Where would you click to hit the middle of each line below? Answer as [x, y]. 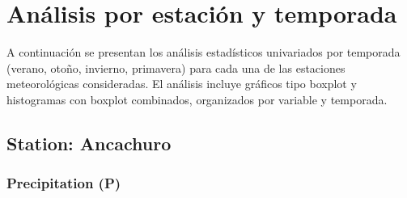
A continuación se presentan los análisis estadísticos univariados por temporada [203, 52]
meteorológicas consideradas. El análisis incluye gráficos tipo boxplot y [182, 84]
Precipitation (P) [64, 183]
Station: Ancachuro [89, 143]
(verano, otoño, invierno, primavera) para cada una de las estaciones [176, 67]
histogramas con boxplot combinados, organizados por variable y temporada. [197, 99]
